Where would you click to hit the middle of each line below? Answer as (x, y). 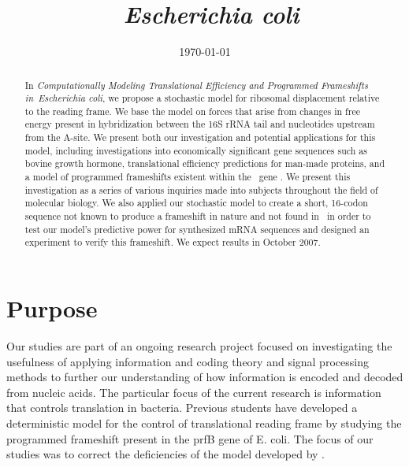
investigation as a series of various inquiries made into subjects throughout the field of (201, 189)
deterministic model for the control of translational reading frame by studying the (204, 423)
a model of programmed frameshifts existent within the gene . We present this (188, 177)
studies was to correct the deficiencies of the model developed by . (166, 454)
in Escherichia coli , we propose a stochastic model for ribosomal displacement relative (202, 98)
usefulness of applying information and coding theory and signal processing (188, 361)
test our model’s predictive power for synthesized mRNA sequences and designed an (197, 229)
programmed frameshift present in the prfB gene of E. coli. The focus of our (190, 438)
